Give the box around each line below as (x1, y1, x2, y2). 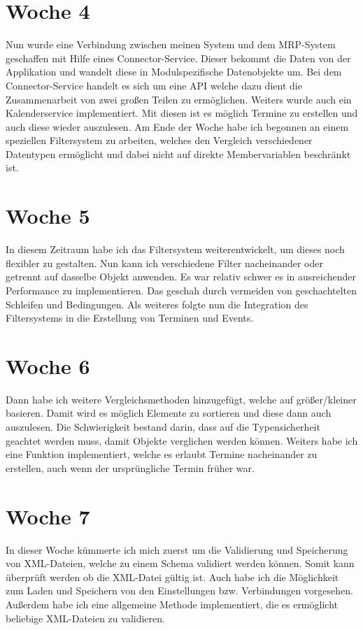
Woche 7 (6, 501, 90, 530)
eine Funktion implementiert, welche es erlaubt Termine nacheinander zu (6, 447, 318, 461)
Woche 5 (6, 201, 90, 230)
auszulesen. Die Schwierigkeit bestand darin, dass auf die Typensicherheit (6, 420, 320, 434)
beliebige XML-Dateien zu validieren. (6, 610, 165, 625)
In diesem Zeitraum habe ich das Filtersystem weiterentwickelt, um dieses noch (6, 242, 345, 257)
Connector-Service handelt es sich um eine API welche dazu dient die (6, 78, 302, 92)
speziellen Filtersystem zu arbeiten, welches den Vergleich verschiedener (6, 133, 313, 148)
